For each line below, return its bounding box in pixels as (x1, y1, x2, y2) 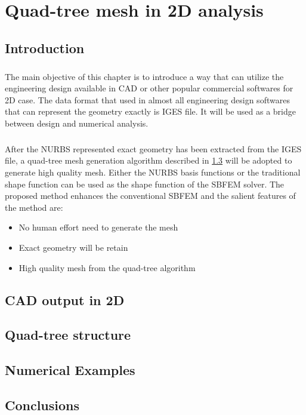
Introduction (5, 38, 85, 57)
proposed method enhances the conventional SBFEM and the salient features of (5, 189, 296, 202)
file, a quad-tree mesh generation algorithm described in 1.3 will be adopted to (5, 154, 292, 167)
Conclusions (5, 395, 80, 414)
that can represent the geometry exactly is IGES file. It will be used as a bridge (5, 105, 296, 118)
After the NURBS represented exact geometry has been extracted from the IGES (5, 142, 302, 155)
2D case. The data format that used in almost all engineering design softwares (5, 93, 290, 106)
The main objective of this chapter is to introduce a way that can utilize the (5, 70, 284, 82)
